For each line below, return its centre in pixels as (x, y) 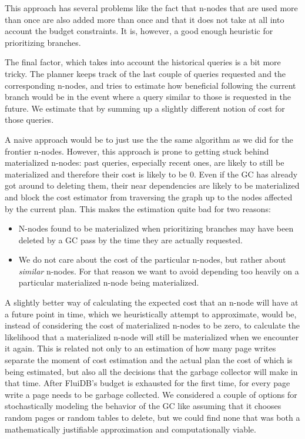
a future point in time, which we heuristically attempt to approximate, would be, (151, 314)
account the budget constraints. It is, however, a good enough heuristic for (139, 31)
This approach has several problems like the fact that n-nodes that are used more (151, 8)
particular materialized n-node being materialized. (109, 282)
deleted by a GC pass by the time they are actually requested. (130, 239)
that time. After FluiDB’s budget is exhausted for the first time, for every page (148, 383)
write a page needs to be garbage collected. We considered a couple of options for (151, 394)
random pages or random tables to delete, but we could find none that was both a (152, 417)
